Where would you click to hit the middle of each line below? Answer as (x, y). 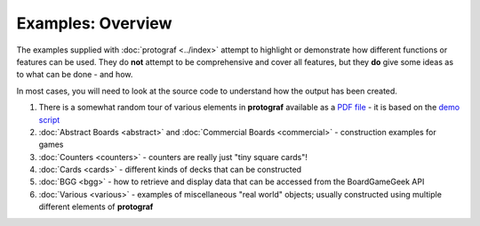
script (49, 119)
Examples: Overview (94, 23)
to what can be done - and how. (75, 75)
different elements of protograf (96, 207)
